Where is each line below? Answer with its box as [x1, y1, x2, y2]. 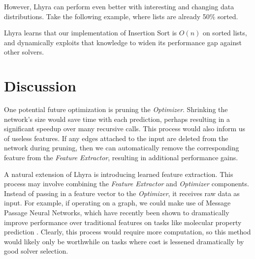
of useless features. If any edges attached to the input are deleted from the [4, 133, 228, 143]
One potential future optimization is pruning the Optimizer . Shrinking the [4, 104, 228, 115]
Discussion [4, 76, 76, 96]
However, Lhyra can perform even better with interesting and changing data [4, 1, 234, 11]
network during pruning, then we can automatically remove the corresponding [4, 143, 239, 153]
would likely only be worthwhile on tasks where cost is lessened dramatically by [4, 236, 244, 246]
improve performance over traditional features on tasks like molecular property [4, 217, 242, 227]
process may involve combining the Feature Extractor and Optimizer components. [4, 178, 249, 189]
